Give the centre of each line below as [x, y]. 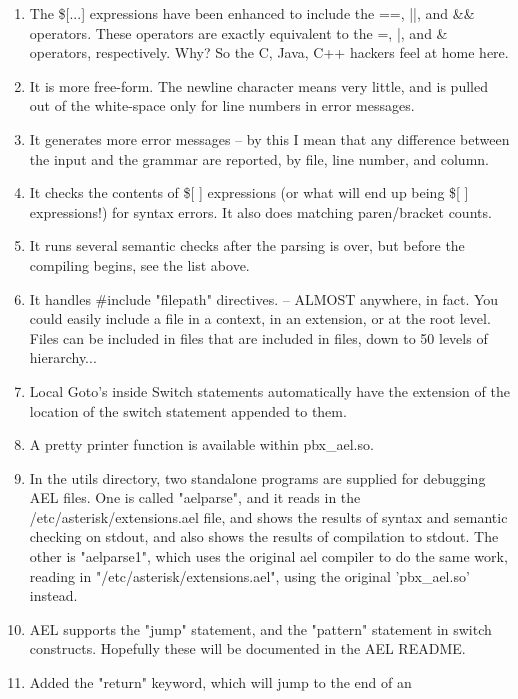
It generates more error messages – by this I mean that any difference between [269, 138]
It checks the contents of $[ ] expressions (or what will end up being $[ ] [249, 192]
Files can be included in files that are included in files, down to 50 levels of [258, 337]
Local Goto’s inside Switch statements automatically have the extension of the [269, 390]
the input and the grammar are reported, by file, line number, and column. [259, 158]
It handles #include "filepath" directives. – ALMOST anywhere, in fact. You [264, 298]
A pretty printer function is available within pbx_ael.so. [201, 444]
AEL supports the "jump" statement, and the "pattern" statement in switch [260, 628]
